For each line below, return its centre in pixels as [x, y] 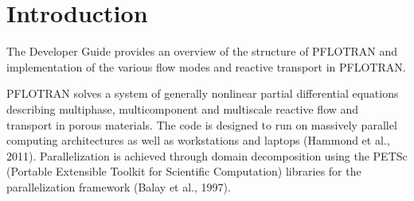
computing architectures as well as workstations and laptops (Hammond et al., [198, 140]
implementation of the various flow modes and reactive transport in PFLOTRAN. [206, 66]
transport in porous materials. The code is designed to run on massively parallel [202, 124]
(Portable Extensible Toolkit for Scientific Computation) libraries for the [184, 171]
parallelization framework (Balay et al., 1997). [119, 186]
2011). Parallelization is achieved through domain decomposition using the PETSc [207, 155]
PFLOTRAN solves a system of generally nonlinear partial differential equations [203, 93]
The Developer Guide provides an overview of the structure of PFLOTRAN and [202, 51]
